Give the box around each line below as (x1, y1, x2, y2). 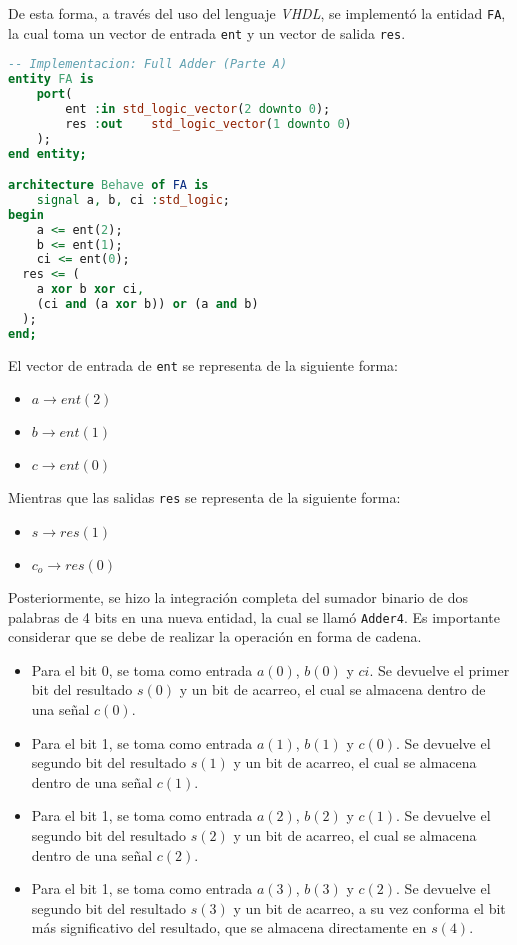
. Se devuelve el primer (369, 659, 510, 680)
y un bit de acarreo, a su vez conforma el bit (233, 897, 506, 918)
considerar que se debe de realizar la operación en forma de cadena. (8, 626, 422, 647)
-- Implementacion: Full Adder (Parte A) (8, 57, 288, 72)
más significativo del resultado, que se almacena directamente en (31, 917, 427, 938)
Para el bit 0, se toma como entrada (31, 659, 253, 680)
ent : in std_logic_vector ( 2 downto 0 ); (65, 101, 331, 116)
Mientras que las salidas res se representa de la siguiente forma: (8, 487, 401, 508)
